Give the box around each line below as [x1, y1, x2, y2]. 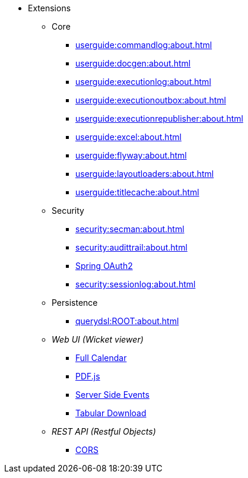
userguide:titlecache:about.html [75, 187, 199, 197]
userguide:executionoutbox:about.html [75, 95, 226, 105]
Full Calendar [75, 353, 127, 363]
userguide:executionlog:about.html [75, 77, 211, 87]
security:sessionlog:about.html [75, 279, 196, 289]
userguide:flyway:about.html [75, 150, 187, 160]
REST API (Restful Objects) [52, 426, 156, 436]
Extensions [28, 3, 71, 13]
